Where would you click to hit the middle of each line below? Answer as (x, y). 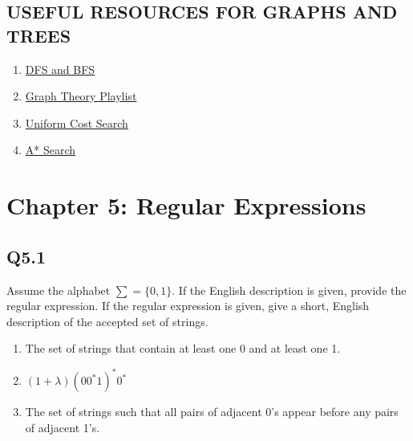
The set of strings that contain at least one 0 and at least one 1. (183, 348)
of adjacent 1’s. (63, 428)
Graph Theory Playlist (81, 96)
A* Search (51, 150)
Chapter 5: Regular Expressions (186, 205)
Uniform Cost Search (77, 122)
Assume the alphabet (59, 290)
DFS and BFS (60, 69)
